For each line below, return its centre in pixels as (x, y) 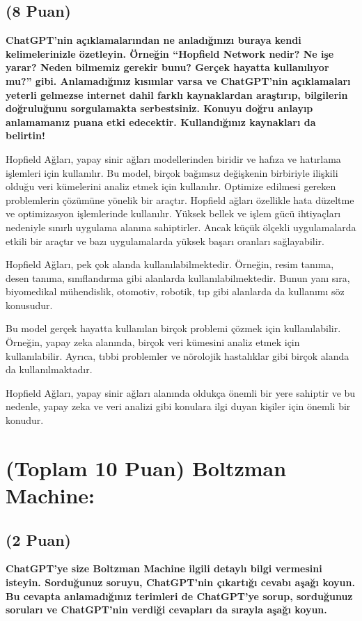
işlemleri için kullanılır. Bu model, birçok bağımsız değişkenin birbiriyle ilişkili (172, 172)
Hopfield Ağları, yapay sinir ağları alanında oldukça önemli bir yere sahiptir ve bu (181, 392)
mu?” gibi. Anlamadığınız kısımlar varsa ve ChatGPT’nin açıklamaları (178, 80)
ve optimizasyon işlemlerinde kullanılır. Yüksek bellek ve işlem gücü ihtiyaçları (173, 213)
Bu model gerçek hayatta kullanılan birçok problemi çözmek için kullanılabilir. (173, 328)
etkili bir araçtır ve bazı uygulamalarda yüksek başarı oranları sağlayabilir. (165, 241)
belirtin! (25, 135)
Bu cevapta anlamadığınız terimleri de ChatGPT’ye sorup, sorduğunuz (179, 596)
